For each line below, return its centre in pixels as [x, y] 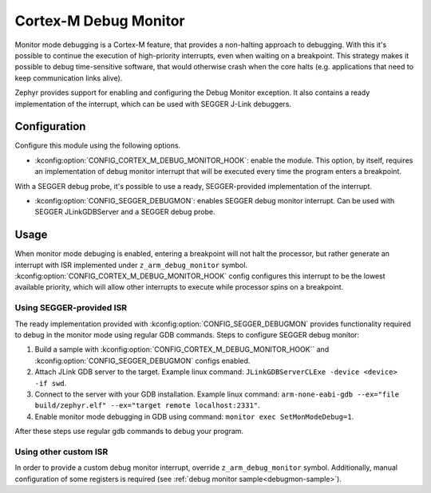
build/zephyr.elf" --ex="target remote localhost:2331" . [147, 405]
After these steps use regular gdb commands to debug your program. [129, 432]
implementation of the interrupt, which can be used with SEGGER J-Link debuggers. [153, 104]
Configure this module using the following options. [98, 146]
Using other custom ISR [61, 452]
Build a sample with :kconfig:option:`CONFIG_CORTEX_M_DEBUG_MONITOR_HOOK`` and [182, 349]
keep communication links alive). [69, 78]
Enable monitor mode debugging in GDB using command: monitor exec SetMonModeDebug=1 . [194, 416]
